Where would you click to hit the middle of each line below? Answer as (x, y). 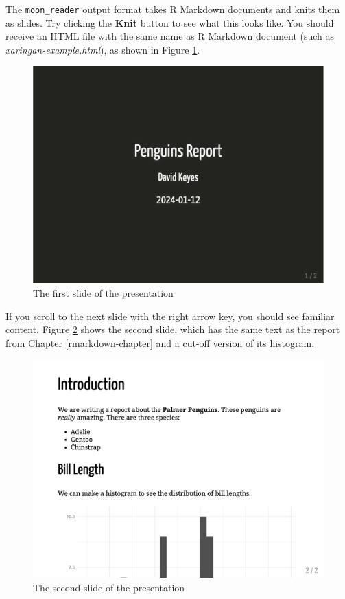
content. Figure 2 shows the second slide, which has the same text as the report (173, 329)
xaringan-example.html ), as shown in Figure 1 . (103, 49)
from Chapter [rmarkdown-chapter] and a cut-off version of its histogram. (160, 342)
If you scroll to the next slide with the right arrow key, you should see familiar (170, 316)
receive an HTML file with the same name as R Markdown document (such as (170, 36)
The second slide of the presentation (109, 587)
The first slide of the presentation (103, 292)
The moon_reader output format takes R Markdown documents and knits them (173, 9)
